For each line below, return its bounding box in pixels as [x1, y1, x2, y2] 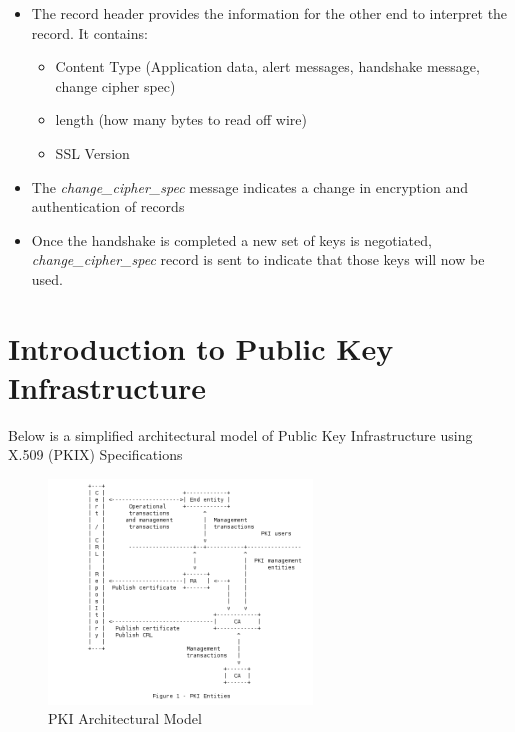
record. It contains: [31, 22, 148, 43]
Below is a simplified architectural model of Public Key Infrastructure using [8, 424, 473, 445]
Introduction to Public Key [8, 327, 394, 368]
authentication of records [31, 196, 185, 217]
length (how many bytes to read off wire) [55, 109, 307, 130]
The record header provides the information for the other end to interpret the [31, 3, 508, 23]
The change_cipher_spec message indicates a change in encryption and [31, 176, 468, 197]
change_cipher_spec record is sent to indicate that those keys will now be [31, 249, 485, 270]
